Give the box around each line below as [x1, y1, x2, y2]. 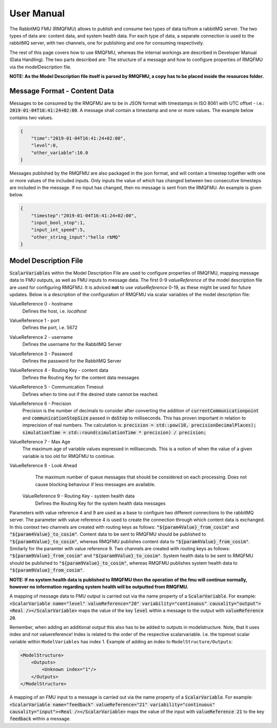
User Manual [9, 8, 65, 19]
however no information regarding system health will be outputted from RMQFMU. [9, 583, 189, 590]
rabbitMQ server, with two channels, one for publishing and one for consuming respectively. [9, 40, 204, 46]
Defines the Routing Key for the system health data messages [35, 500, 166, 506]
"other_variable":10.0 [31, 149, 88, 156]
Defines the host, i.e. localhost [22, 308, 87, 314]
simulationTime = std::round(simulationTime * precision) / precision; [22, 429, 207, 435]
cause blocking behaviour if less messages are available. [35, 481, 156, 487]
